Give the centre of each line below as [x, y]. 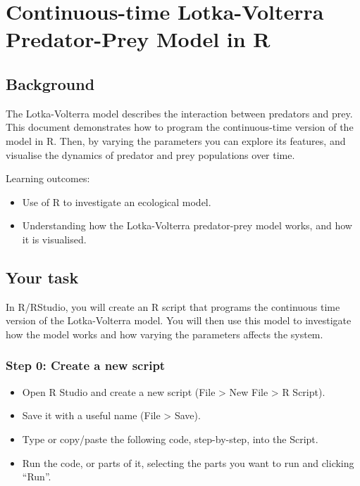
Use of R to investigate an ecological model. [117, 202]
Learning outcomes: [48, 178]
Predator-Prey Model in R [138, 39]
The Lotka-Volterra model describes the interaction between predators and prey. [179, 113]
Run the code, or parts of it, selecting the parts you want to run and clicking [188, 462]
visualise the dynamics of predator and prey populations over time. [150, 154]
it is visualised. [54, 239]
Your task [42, 277]
